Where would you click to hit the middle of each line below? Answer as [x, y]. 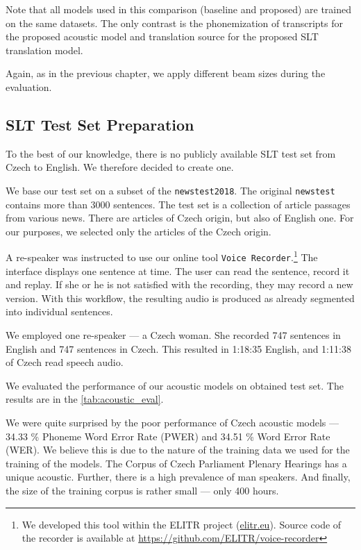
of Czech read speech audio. [65, 362]
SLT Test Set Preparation [100, 124]
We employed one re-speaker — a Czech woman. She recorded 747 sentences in [173, 335]
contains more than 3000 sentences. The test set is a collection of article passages [178, 204]
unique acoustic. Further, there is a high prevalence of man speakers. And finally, [178, 477]
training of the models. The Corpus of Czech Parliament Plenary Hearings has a [176, 463]
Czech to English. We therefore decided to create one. [120, 167]
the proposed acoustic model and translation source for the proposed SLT [162, 36]
